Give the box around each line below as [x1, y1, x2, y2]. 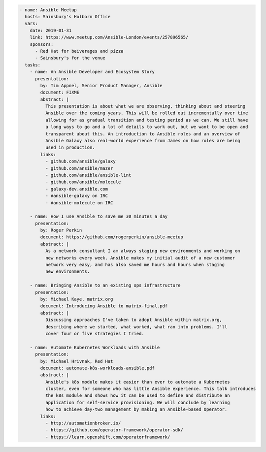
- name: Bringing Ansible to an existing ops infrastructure [30, 283, 181, 288]
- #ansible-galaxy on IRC [45, 193, 108, 199]
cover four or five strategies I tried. [45, 330, 145, 336]
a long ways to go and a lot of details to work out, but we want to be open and [45, 124, 248, 130]
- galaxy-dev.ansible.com [45, 186, 108, 192]
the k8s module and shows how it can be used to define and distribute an [45, 393, 230, 398]
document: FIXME [40, 90, 80, 96]
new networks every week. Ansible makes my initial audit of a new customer [45, 255, 235, 260]
